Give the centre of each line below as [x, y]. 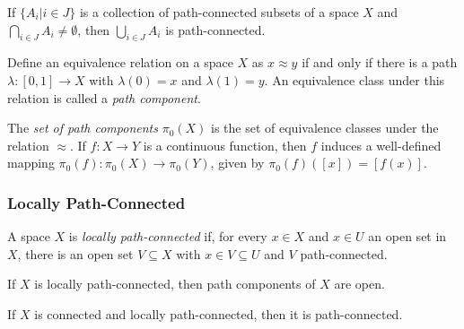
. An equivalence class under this [355, 79]
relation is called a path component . [104, 97]
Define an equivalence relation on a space [120, 62]
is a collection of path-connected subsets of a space [219, 12]
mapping [31, 163]
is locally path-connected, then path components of [175, 284]
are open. [359, 284]
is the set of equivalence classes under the [325, 128]
